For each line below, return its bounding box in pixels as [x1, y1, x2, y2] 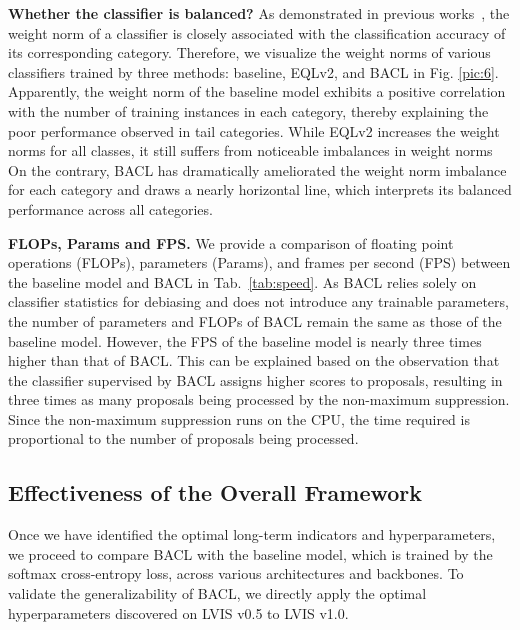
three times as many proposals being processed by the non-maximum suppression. [8, 389, 510, 410]
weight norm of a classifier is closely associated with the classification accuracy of [8, 22, 506, 43]
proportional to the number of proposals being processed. [8, 428, 359, 449]
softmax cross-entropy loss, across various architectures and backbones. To [8, 563, 464, 584]
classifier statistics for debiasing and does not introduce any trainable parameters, [8, 291, 509, 312]
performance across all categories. [8, 198, 213, 219]
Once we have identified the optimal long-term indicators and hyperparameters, [8, 524, 496, 545]
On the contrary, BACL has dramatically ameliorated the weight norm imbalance [8, 159, 507, 180]
